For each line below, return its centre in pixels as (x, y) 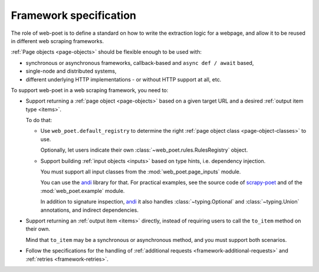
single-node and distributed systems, (71, 71)
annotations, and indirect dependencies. (89, 210)
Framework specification (74, 15)
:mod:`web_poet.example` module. (83, 191)
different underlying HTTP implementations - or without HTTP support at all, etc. (123, 79)
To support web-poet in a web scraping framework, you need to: (89, 90)
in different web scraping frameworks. (57, 41)
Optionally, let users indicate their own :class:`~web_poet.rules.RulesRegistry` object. (144, 150)
